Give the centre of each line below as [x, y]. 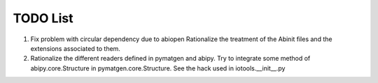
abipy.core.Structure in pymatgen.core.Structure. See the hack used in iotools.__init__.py [158, 68]
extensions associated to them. [75, 48]
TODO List [43, 18]
